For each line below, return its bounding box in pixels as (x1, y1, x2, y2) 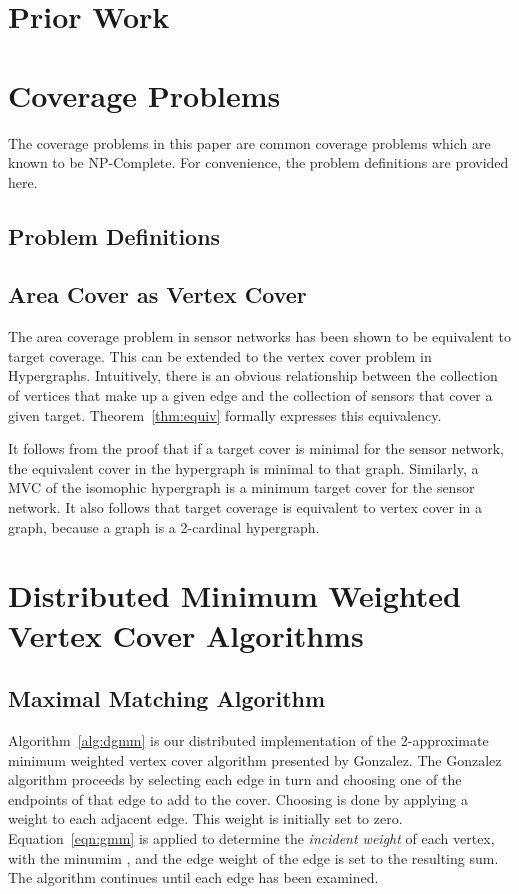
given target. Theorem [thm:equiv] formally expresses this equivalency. (8, 404, 442, 425)
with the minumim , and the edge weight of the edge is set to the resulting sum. (8, 847, 499, 868)
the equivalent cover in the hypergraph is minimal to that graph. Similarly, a (8, 457, 479, 478)
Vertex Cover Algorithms (8, 614, 364, 655)
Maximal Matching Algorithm (8, 683, 326, 714)
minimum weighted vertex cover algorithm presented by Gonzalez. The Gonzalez (8, 749, 502, 770)
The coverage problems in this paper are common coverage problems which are (8, 132, 491, 153)
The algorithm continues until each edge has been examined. (8, 867, 379, 888)
